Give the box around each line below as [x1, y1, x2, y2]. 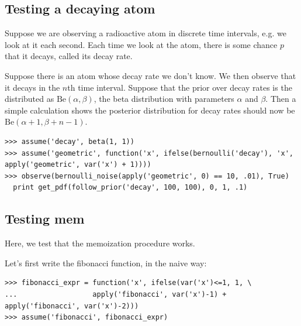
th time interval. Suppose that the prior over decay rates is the [67, 81, 292, 93]
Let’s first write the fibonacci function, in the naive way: [5, 256, 207, 269]
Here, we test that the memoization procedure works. [5, 237, 195, 249]
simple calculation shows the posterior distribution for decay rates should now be [5, 104, 295, 116]
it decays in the [5, 81, 60, 93]
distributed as [5, 92, 54, 105]
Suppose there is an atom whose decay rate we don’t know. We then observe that [5, 69, 296, 81]
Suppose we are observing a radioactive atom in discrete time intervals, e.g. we [5, 27, 286, 39]
